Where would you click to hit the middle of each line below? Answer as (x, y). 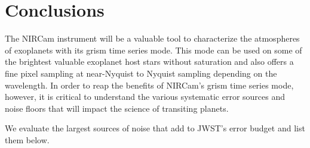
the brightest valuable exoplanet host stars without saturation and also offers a (149, 62)
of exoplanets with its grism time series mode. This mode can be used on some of (154, 50)
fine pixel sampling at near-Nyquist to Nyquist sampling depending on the (141, 73)
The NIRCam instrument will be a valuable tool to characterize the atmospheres (152, 38)
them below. (27, 139)
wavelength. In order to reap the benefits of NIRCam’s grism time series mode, (149, 85)
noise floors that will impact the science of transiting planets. (117, 108)
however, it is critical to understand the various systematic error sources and (145, 97)
